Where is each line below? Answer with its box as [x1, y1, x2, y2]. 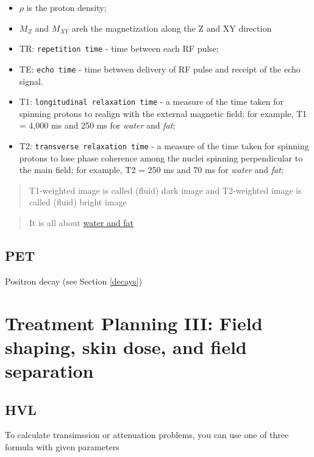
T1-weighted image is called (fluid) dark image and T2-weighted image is [29, 183, 302, 196]
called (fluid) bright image [29, 196, 127, 208]
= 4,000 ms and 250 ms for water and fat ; [19, 119, 176, 132]
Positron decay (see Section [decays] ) [5, 274, 142, 287]
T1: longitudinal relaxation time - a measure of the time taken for [19, 95, 284, 108]
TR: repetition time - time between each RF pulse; [19, 42, 219, 55]
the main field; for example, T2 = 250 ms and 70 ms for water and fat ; [19, 163, 284, 176]
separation [5, 358, 94, 383]
